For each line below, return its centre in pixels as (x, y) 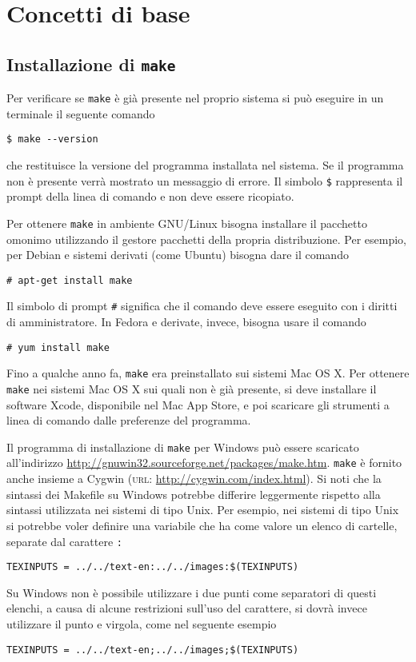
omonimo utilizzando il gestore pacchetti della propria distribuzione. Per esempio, (206, 239)
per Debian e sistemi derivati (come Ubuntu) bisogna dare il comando (178, 255)
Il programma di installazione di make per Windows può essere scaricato (183, 447)
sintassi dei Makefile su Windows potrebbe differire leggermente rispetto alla (194, 494)
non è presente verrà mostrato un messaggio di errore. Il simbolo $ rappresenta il (205, 180)
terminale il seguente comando (81, 113)
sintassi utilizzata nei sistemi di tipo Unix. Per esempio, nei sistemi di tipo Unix (203, 510)
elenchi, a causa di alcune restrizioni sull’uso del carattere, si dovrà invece (187, 608)
